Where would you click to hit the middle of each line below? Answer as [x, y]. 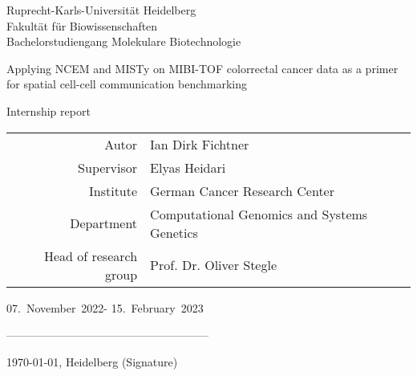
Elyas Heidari [188, 167]
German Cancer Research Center [242, 190]
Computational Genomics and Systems [259, 214]
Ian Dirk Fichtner [200, 144]
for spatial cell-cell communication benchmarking [127, 84]
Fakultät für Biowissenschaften [82, 25]
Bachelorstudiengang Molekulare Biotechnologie [124, 41]
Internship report [49, 110]
